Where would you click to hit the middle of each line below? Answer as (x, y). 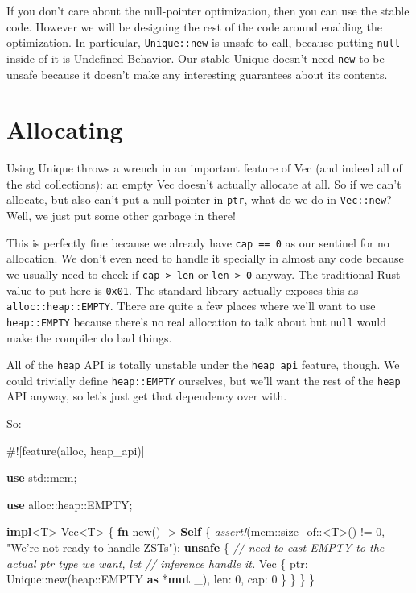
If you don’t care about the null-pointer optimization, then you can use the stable (208, 10)
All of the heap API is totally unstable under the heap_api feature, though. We (203, 365)
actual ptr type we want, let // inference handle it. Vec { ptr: (157, 563)
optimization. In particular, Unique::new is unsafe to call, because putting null (204, 42)
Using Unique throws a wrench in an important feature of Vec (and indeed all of (204, 168)
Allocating (65, 129)
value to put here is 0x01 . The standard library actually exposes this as (183, 290)
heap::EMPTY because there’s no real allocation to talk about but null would (197, 321)
